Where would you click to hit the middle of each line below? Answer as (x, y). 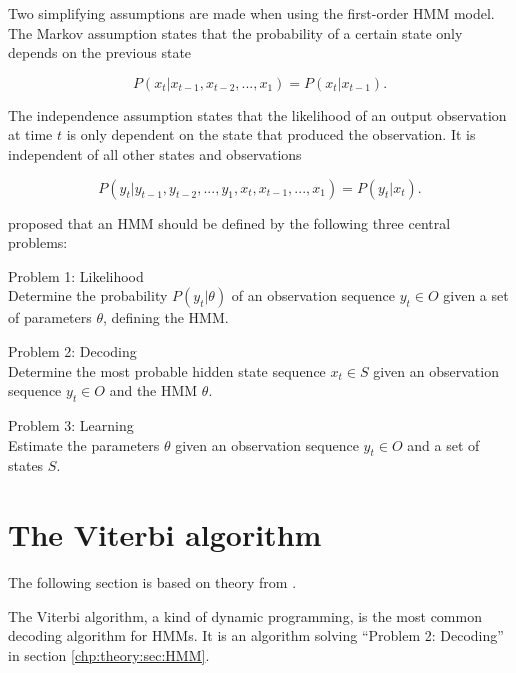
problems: (38, 242)
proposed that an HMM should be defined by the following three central (229, 222)
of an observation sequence (313, 295)
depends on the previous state (100, 52)
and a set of (443, 444)
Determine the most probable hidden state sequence (167, 370)
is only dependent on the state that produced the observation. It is (271, 134)
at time (30, 134)
